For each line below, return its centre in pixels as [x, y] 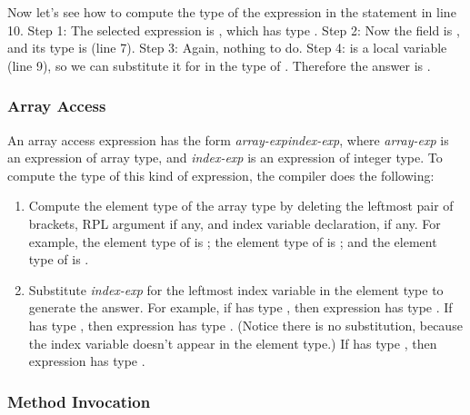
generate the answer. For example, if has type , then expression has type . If [240, 307]
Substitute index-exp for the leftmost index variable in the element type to [236, 289]
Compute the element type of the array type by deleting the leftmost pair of [241, 206]
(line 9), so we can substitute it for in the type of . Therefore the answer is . [219, 65]
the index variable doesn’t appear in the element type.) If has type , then [233, 343]
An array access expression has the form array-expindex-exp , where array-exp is [228, 139]
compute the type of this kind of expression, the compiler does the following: [221, 175]
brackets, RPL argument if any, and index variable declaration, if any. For [235, 223]
